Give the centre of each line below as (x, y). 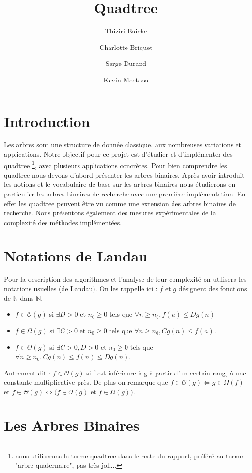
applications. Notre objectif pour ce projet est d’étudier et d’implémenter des (118, 154)
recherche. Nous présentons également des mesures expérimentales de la (110, 213)
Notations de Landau (76, 255)
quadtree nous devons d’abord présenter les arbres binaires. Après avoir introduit (124, 174)
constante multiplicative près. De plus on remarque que (86, 382)
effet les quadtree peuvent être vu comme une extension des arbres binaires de (120, 203)
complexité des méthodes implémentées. (63, 222)
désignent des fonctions (213, 288)
